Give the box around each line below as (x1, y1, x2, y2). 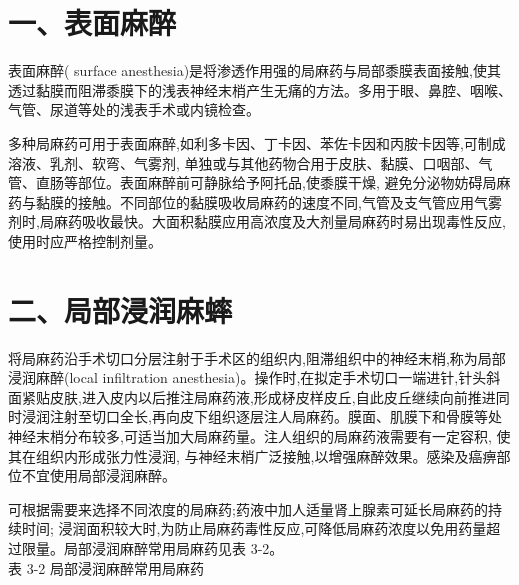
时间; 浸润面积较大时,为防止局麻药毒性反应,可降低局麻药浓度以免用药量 (21, 518, 487, 539)
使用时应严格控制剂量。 (8, 230, 162, 251)
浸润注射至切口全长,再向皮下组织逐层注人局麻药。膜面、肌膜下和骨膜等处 (21, 406, 502, 427)
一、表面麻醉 (8, 2, 177, 43)
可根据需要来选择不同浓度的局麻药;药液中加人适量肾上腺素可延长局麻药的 (8, 498, 488, 519)
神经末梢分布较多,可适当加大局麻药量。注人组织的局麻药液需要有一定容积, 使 (8, 425, 511, 446)
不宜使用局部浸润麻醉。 (21, 465, 176, 486)
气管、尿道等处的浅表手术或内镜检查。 (8, 99, 260, 120)
